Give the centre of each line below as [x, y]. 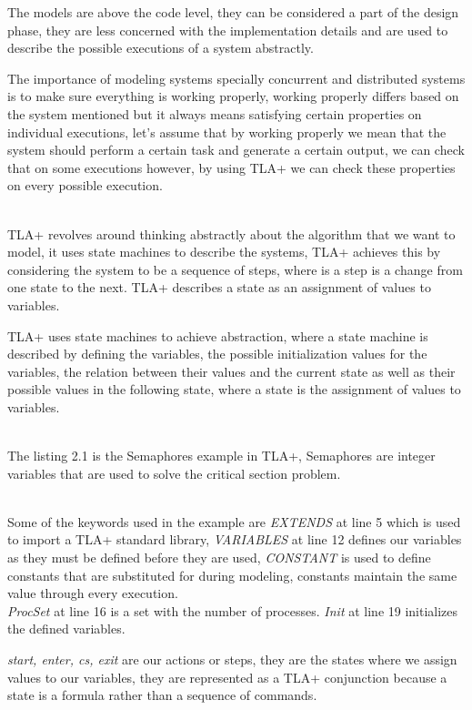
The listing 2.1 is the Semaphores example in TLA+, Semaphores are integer [221, 456]
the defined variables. [66, 629]
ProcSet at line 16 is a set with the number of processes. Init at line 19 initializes [233, 610]
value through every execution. [93, 593]
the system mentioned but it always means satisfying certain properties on [215, 113]
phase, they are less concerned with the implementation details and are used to [228, 30]
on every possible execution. [85, 185]
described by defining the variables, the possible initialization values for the [217, 354]
